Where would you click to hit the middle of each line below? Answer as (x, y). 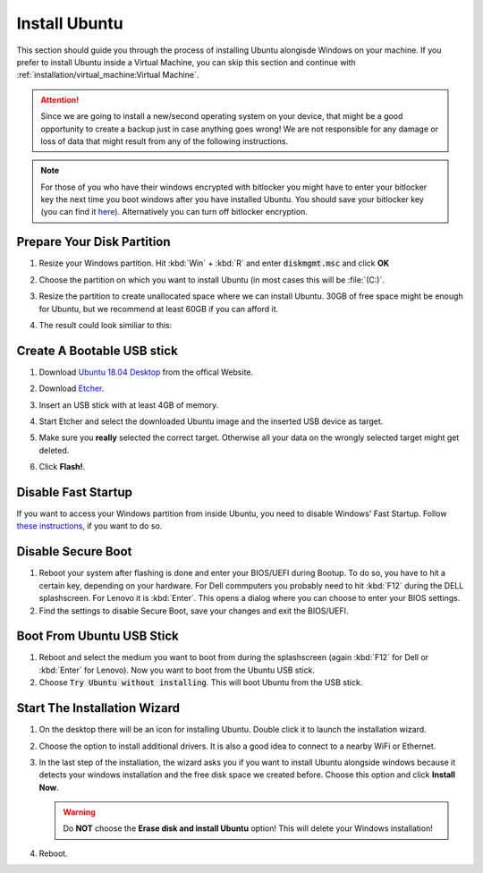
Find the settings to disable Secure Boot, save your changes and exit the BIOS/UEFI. (194, 610)
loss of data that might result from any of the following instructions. (165, 141)
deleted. (54, 450)
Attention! (60, 99)
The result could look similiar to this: (106, 325)
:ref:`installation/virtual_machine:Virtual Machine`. (108, 75)
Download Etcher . (72, 388)
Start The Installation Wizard (98, 708)
